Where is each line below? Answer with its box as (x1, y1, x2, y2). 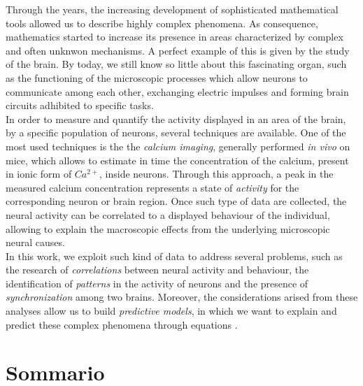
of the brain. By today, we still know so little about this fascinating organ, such (6, 57, 347, 71)
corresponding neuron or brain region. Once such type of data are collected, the (6, 194, 347, 208)
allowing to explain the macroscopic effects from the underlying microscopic (6, 221, 330, 236)
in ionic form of (6, 166, 72, 181)
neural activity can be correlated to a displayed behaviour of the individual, (6, 207, 330, 222)
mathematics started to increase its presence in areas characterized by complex (6, 29, 343, 44)
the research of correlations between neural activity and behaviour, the (6, 262, 309, 277)
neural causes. (6, 235, 65, 250)
